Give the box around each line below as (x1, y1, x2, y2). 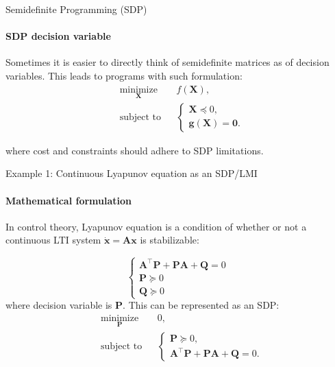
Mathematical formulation (5, 193, 132, 207)
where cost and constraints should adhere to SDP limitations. (5, 143, 264, 157)
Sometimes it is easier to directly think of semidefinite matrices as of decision (5, 55, 330, 69)
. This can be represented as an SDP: (123, 298, 280, 312)
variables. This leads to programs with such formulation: (5, 68, 243, 82)
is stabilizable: (140, 233, 199, 247)
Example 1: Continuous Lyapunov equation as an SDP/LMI (5, 166, 258, 180)
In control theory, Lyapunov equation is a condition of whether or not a (5, 219, 307, 233)
